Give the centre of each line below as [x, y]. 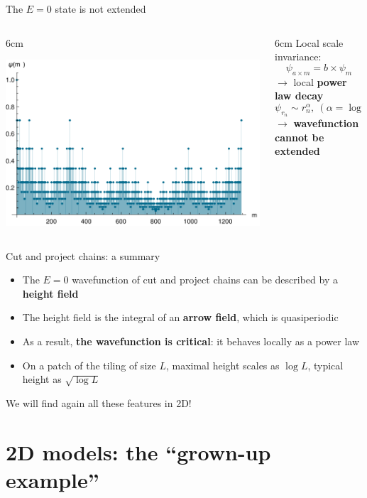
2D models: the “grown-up [138, 451]
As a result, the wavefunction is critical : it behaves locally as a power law [191, 341]
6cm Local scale [309, 42]
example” [53, 479]
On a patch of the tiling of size [89, 365]
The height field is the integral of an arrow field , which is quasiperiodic [180, 317]
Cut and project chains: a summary [83, 255]
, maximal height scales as [223, 365]
